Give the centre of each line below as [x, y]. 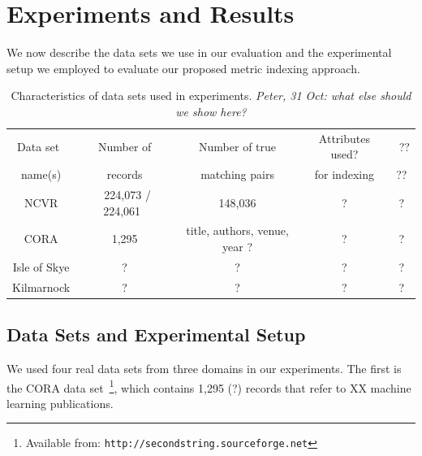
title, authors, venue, [237, 230]
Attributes [344, 138]
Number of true [238, 146]
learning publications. [60, 403]
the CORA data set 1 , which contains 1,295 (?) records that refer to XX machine [209, 386]
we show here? [211, 111]
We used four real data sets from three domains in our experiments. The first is [204, 369]
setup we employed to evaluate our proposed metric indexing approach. [183, 68]
